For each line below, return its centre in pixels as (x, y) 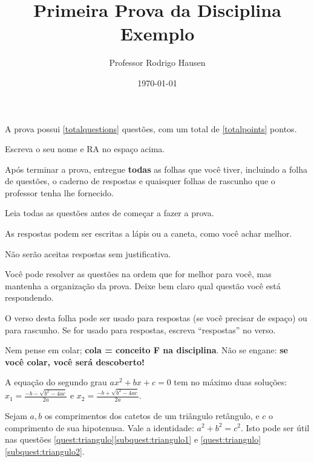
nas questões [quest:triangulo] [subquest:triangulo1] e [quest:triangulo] (133, 439)
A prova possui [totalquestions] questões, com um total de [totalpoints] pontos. (151, 128)
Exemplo (157, 34)
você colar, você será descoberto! (75, 361)
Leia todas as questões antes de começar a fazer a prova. (110, 213)
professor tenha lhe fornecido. (59, 192)
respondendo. (29, 297)
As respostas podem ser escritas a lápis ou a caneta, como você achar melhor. (149, 233)
